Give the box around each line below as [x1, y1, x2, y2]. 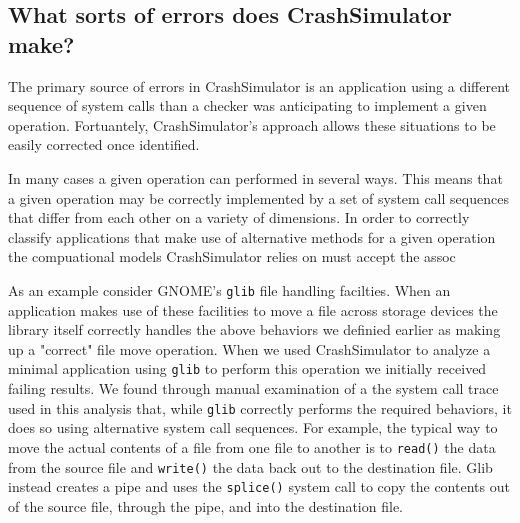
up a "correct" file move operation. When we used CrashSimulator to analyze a [8, 338, 491, 359]
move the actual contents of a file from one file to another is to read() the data [8, 436, 496, 457]
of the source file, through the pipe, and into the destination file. [8, 495, 403, 516]
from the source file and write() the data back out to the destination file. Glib [8, 456, 493, 477]
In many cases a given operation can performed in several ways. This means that [8, 167, 503, 188]
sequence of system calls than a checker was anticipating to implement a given [8, 95, 487, 116]
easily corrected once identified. [8, 134, 200, 155]
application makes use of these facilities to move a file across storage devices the [8, 299, 498, 320]
